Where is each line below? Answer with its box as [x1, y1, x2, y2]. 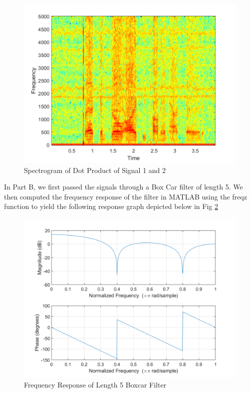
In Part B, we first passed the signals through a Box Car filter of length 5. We [4, 181, 243, 192]
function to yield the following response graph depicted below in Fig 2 [4, 201, 219, 211]
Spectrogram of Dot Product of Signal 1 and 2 [24, 164, 166, 175]
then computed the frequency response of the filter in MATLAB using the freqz [4, 191, 247, 201]
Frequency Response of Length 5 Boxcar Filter [24, 379, 167, 389]
